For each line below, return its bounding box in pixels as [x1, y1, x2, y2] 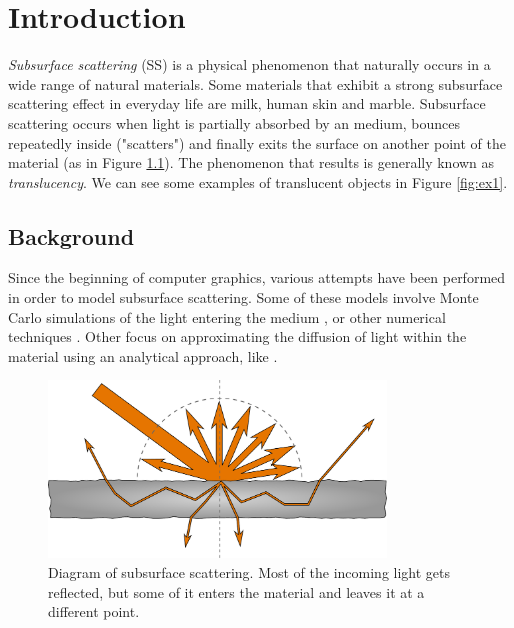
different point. [48, 601, 140, 622]
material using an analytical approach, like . [8, 345, 278, 366]
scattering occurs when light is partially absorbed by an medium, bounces [8, 112, 461, 133]
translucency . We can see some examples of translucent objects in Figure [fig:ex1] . [8, 171, 508, 192]
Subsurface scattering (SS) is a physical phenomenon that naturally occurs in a [8, 54, 491, 75]
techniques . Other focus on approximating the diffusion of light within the [8, 326, 467, 347]
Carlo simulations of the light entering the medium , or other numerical [8, 306, 446, 327]
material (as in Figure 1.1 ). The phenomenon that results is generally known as [8, 152, 495, 173]
